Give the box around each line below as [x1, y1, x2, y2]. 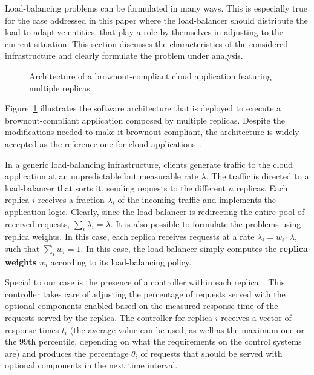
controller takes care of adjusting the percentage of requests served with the [5, 287, 286, 300]
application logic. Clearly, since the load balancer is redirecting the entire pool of [5, 205, 305, 217]
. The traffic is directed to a [206, 170, 309, 182]
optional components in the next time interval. [5, 359, 178, 371]
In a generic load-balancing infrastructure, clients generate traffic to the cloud [5, 158, 293, 170]
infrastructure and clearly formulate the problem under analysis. [5, 49, 243, 62]
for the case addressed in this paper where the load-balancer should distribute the [5, 13, 308, 26]
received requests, [5, 217, 70, 230]
